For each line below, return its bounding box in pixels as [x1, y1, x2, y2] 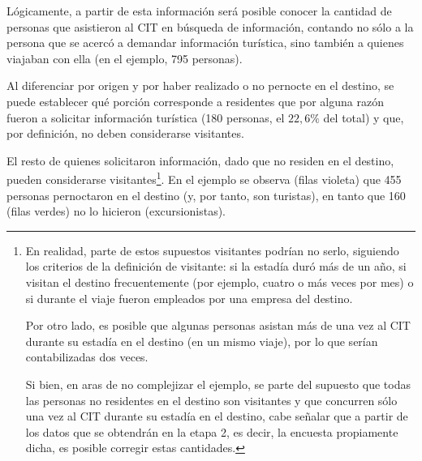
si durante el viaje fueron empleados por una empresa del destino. [25, 289, 353, 306]
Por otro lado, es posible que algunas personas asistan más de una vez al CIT [25, 317, 411, 334]
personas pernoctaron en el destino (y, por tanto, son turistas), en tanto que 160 [6, 186, 406, 203]
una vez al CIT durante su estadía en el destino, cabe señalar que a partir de [25, 408, 408, 425]
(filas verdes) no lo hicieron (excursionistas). [6, 203, 226, 220]
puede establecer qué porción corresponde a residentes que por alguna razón [6, 92, 384, 109]
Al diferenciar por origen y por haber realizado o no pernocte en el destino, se [6, 77, 394, 94]
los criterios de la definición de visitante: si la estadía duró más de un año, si [25, 258, 407, 275]
